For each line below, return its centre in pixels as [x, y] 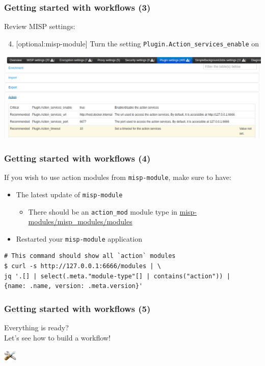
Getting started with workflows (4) [77, 158]
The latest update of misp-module [69, 194]
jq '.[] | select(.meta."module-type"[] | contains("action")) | [117, 276]
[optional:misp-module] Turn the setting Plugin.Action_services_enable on [137, 43]
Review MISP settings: [40, 26]
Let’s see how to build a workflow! [57, 337]
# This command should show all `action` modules [90, 256]
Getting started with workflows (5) [77, 308]
